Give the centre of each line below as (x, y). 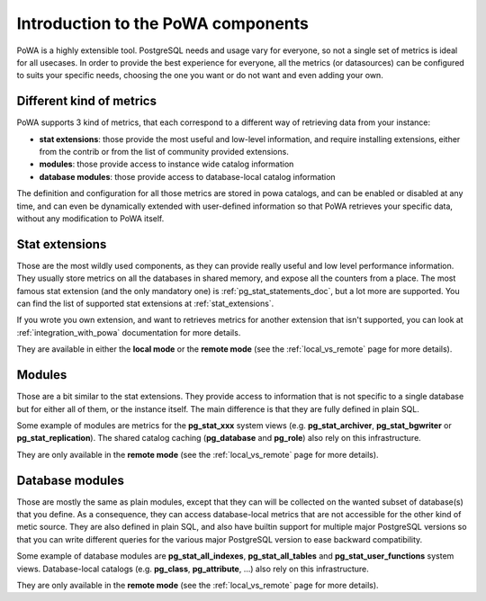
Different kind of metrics (87, 101)
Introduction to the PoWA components (163, 23)
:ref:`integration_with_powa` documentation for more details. (129, 332)
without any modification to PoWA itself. (90, 218)
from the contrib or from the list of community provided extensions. (164, 152)
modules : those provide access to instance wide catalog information (166, 164)
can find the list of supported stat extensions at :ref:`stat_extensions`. (145, 304)
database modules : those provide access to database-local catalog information (188, 176)
